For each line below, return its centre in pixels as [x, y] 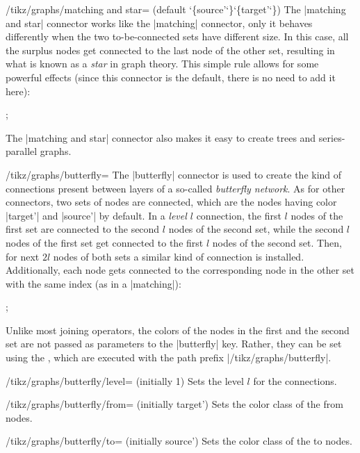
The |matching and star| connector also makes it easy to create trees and [161, 137]
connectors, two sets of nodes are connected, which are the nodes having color [171, 202]
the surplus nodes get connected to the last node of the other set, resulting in [170, 50]
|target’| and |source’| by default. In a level [96, 215]
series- [332, 137]
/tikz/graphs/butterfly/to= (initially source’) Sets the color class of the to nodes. [179, 441]
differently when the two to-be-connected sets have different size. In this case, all [177, 36]
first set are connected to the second [83, 229]
